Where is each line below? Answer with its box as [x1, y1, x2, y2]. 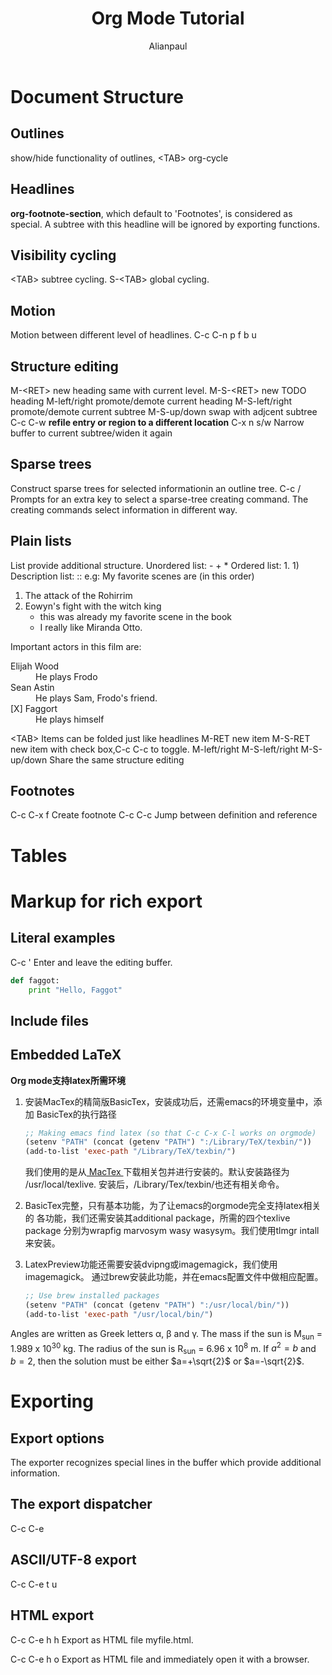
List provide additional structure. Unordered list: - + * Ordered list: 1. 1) [10, 559, 300, 571]
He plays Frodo [35, 670, 98, 682]
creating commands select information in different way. [10, 503, 238, 516]
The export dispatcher [10, 1496, 153, 1513]
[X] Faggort [10, 702, 58, 714]
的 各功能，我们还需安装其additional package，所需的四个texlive [24, 1212, 291, 1224]
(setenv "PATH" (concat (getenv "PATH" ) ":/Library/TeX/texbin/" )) [24, 1137, 312, 1147]
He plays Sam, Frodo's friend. [35, 692, 158, 704]
